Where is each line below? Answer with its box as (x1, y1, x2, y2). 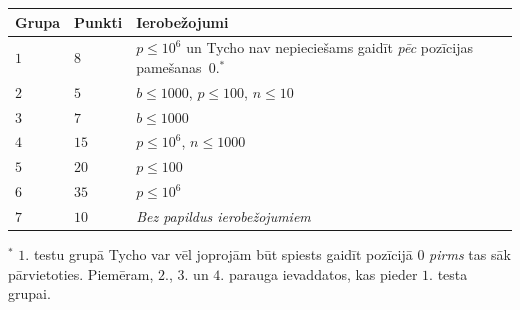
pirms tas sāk (429, 244, 511, 265)
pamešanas (136, 56, 202, 77)
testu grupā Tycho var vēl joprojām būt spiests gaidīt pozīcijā (33, 244, 413, 265)
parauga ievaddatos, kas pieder (228, 263, 418, 284)
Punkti (74, 11, 123, 32)
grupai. (8, 283, 51, 304)
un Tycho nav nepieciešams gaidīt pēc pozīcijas (186, 37, 473, 58)
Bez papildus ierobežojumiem (136, 206, 311, 226)
